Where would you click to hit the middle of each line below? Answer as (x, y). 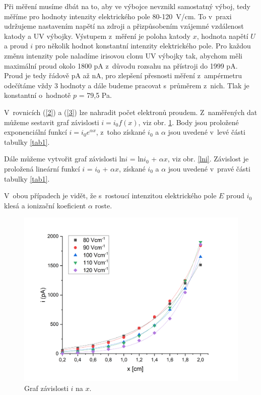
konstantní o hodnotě (38, 95)
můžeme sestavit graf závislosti (52, 122)
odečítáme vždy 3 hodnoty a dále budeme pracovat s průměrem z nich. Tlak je (127, 85)
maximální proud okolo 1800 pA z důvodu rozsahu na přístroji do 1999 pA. (121, 65)
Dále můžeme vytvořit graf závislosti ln (65, 159)
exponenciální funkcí (36, 132)
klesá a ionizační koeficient (45, 205)
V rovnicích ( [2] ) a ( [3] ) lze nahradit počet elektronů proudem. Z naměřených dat (131, 112)
